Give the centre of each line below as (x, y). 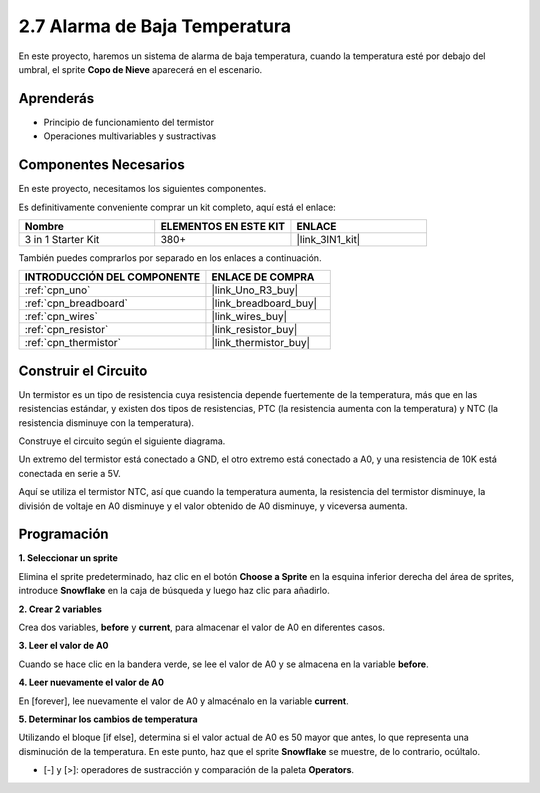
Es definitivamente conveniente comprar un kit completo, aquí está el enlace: (177, 207)
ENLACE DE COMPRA (263, 277)
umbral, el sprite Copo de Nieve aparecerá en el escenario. (140, 69)
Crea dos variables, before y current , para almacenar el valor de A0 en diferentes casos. (201, 627)
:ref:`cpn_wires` (61, 317)
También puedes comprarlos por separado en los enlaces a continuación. (170, 257)
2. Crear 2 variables (60, 609)
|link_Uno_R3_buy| (255, 290)
